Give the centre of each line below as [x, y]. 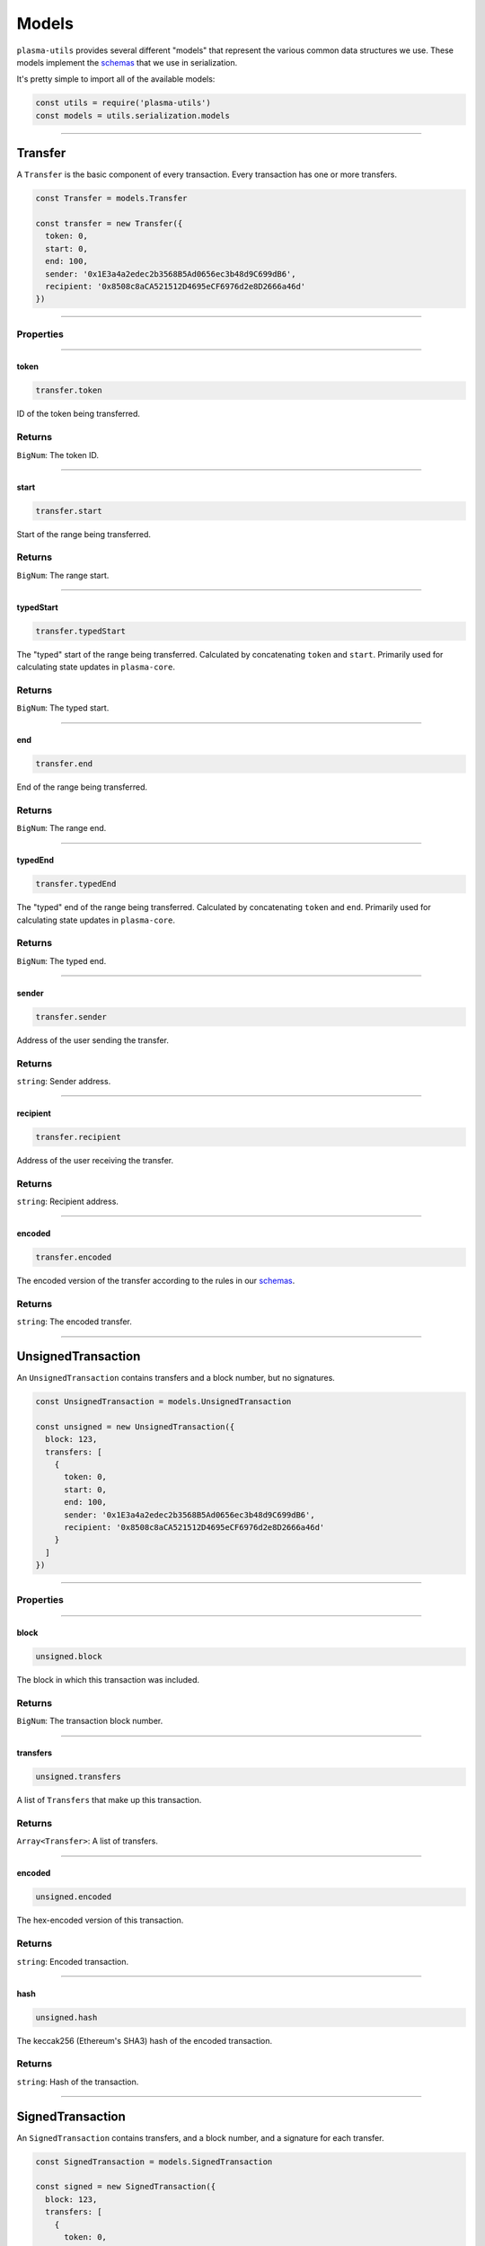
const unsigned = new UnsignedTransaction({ [135, 1427]
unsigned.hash [66, 2017]
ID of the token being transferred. [79, 414]
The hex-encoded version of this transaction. [100, 1920]
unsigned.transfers [78, 1777]
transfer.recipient [78, 1137]
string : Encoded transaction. [73, 1961]
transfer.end [64, 764]
